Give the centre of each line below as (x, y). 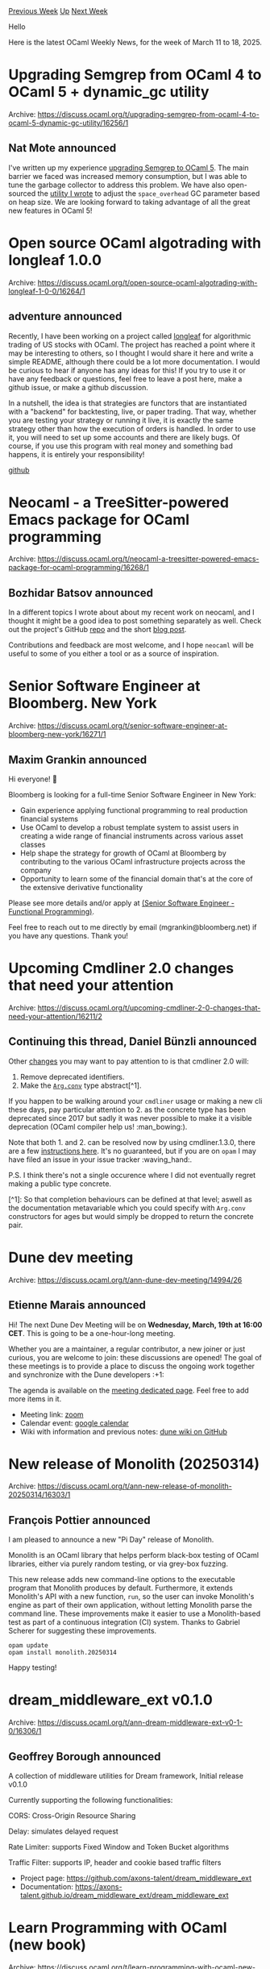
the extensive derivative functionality (81, 887)
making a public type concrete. (60, 1184)
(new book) (48, 1945)
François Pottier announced (79, 1520)
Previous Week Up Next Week (58, 11)
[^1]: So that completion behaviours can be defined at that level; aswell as (130, 1199)
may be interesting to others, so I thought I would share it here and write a (131, 353)
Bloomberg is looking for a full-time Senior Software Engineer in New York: (132, 795)
